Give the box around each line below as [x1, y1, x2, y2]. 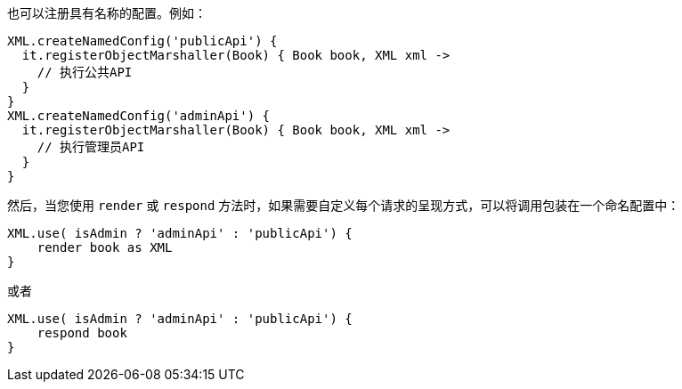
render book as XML [37, 240, 173, 255]
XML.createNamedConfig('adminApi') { [7, 109, 271, 123]
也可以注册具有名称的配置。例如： [7, 5, 207, 20]
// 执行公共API [37, 65, 133, 79]
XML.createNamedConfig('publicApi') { [7, 34, 278, 48]
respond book [37, 326, 127, 340]
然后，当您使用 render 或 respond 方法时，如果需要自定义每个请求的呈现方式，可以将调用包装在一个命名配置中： [7, 198, 680, 213]
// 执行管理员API [37, 140, 145, 154]
